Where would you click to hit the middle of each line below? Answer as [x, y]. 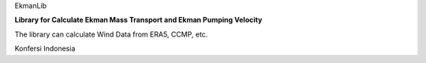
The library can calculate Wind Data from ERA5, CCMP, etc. [111, 34]
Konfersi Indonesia [45, 49]
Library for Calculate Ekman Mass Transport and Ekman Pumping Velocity [138, 20]
